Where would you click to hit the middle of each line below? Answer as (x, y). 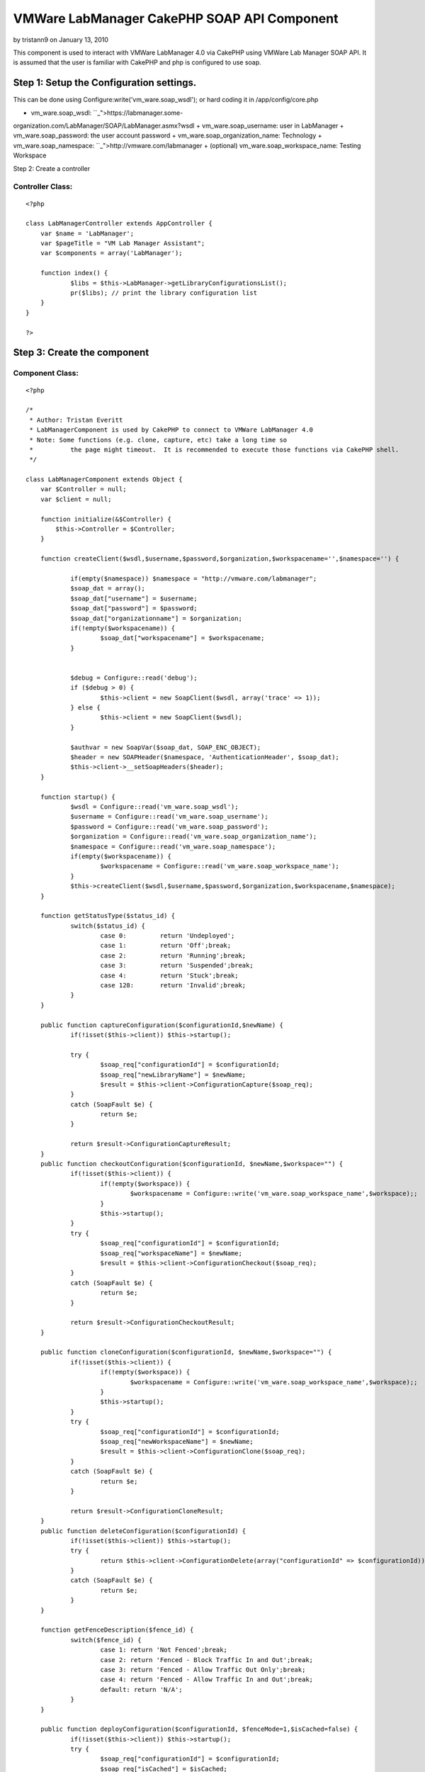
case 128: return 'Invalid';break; (173, 986)
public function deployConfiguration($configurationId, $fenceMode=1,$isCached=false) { (199, 1729)
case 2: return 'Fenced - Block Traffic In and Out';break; (207, 1660)
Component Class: (46, 374)
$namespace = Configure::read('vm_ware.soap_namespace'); (173, 846)
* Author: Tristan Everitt (76, 420)
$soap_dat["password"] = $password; (134, 609)
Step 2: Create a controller (52, 168)
